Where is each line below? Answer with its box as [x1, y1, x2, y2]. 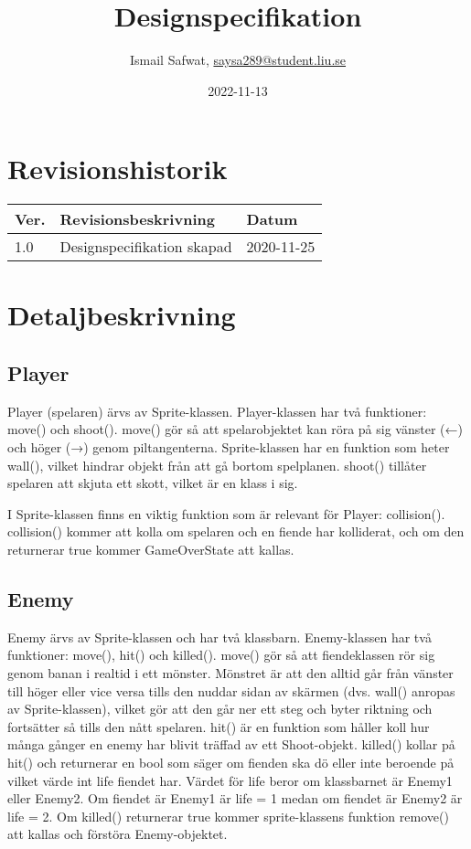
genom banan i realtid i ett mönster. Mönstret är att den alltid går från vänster [7, 663, 454, 682]
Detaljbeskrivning [7, 296, 236, 334]
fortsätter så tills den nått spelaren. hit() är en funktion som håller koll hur [7, 716, 430, 736]
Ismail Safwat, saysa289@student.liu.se [129, 50, 347, 69]
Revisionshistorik [7, 150, 228, 187]
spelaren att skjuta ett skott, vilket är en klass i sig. [7, 473, 298, 493]
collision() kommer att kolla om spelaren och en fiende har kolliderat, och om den [7, 522, 465, 541]
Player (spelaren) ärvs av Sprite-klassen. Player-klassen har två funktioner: [7, 401, 427, 420]
